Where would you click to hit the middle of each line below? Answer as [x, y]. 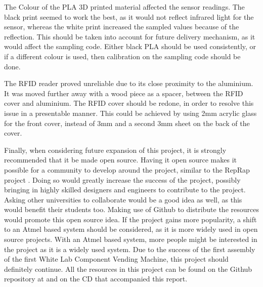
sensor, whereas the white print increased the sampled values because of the [122, 27]
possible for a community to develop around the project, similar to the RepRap [127, 169]
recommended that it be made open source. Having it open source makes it [120, 160]
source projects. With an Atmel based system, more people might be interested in [131, 239]
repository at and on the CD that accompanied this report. [96, 279]
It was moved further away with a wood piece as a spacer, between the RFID [124, 93]
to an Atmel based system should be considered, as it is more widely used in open [131, 229]
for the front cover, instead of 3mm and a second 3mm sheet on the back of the [127, 123]
